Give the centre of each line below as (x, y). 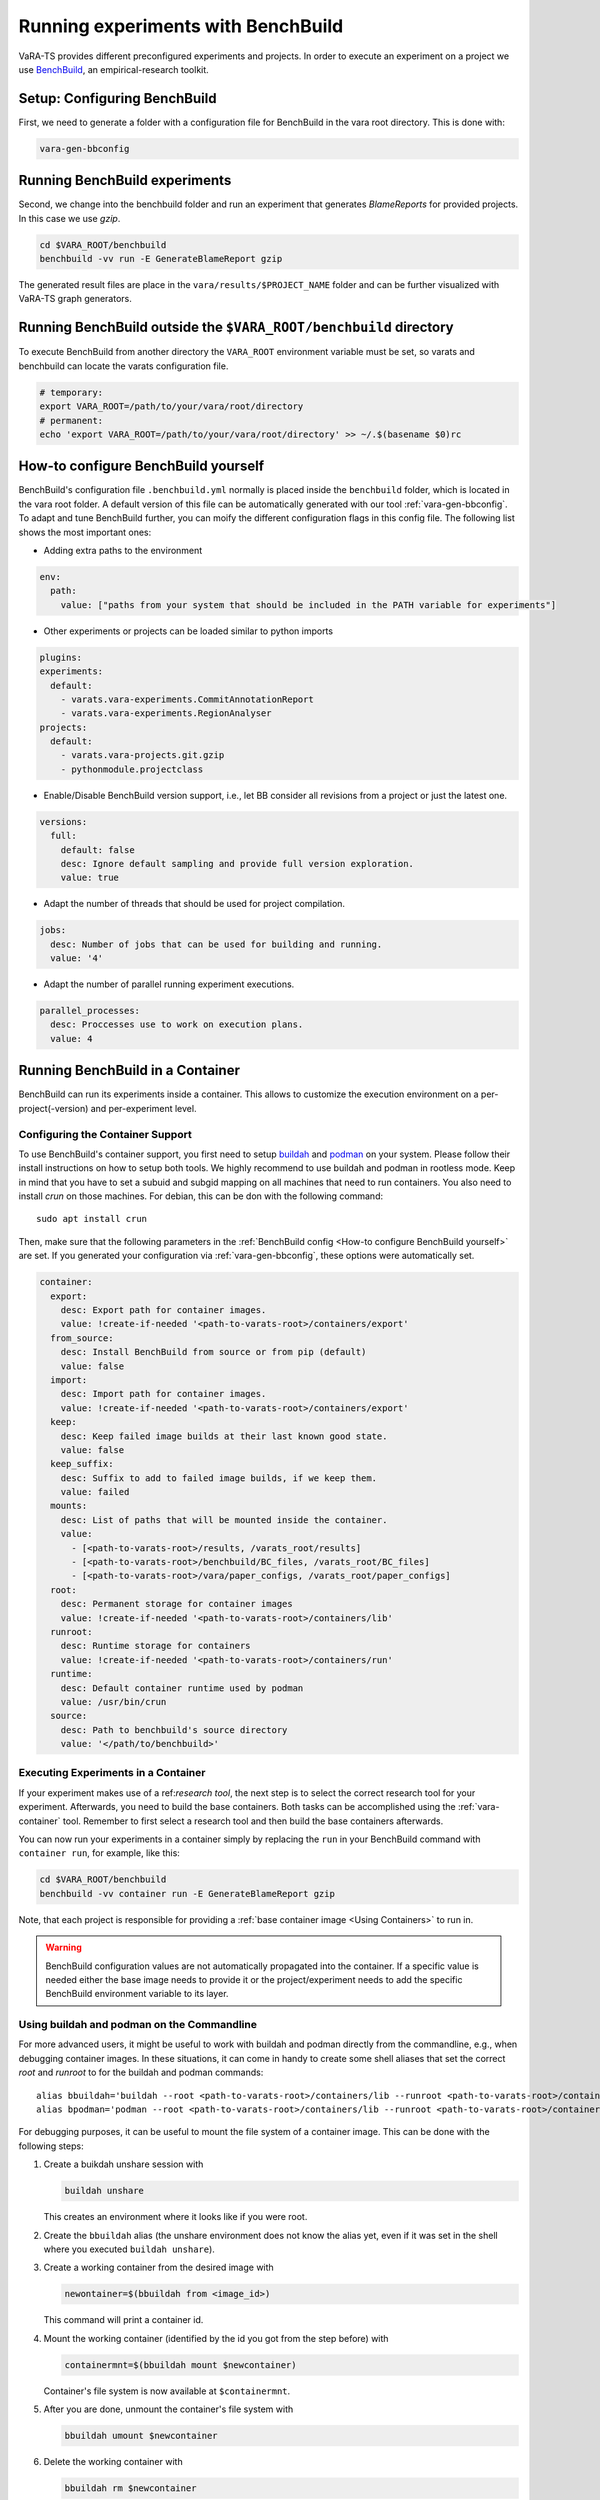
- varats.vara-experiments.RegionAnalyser (166, 713)
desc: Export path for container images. (163, 1310)
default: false (97, 849)
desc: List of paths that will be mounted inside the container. (224, 1519)
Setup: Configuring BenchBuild (117, 98)
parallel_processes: (89, 1011)
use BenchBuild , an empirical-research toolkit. (113, 69)
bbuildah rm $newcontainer (130, 2488)
